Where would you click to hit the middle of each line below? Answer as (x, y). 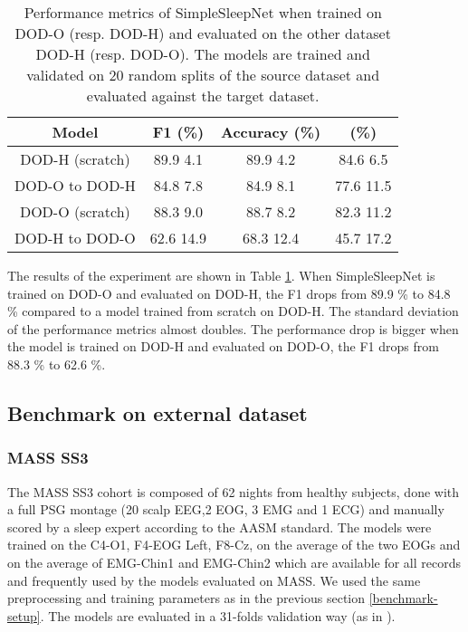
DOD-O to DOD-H (75, 185)
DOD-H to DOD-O (75, 238)
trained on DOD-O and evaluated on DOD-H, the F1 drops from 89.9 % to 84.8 (229, 293)
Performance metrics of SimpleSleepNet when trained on (203, 12)
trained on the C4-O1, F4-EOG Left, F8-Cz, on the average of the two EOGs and (234, 545)
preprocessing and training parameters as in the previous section (186, 598)
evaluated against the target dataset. (203, 96)
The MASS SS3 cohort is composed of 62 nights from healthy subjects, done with (234, 491)
